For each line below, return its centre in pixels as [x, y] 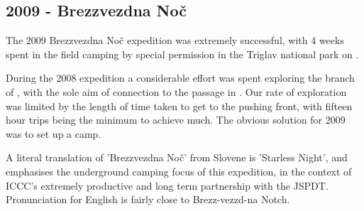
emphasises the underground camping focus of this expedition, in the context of [179, 171]
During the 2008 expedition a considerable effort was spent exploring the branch [180, 78]
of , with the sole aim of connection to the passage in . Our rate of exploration [176, 91]
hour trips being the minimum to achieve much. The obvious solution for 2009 [176, 120]
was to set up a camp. [54, 133]
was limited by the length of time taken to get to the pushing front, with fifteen [179, 105]
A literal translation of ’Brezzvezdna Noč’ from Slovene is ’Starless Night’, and [177, 157]
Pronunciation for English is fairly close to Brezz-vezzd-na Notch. [148, 199]
